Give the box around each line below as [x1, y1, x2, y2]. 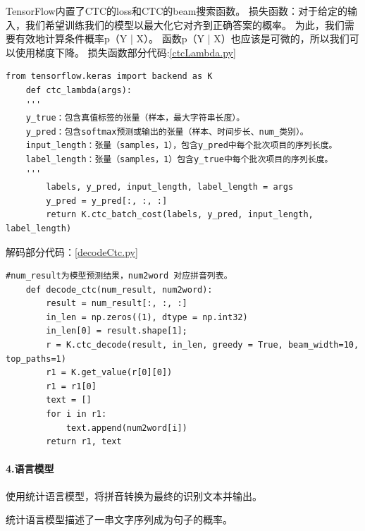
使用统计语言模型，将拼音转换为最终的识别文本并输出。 [6, 488, 262, 503]
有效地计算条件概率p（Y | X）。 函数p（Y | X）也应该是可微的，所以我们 [15, 31, 349, 46]
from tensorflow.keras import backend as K [6, 71, 213, 82]
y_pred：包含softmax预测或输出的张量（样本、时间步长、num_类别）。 [25, 126, 309, 137]
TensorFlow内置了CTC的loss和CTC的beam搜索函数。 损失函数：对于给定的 [6, 4, 347, 18]
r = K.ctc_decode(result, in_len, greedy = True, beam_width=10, [46, 340, 359, 350]
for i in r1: [46, 409, 107, 420]
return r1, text [46, 437, 122, 447]
